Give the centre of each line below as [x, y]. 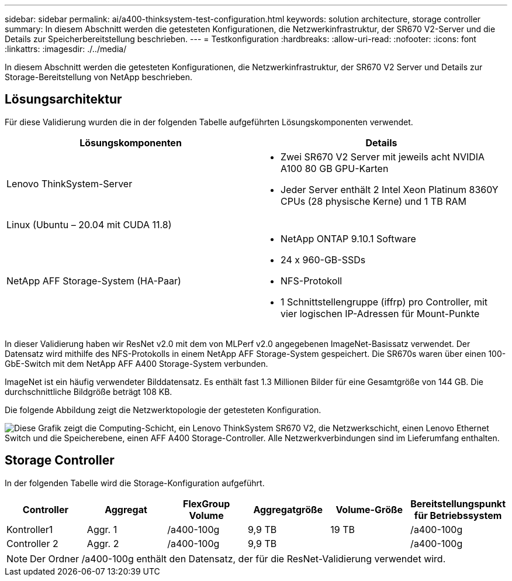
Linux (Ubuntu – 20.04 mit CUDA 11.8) [89, 224]
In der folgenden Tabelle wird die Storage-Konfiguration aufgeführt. [135, 483]
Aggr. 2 [103, 543]
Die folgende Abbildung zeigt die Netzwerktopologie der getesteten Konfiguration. [163, 410]
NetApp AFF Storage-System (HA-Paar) [94, 281]
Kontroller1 [30, 529]
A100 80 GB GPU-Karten [335, 168]
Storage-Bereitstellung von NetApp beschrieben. [98, 77]
